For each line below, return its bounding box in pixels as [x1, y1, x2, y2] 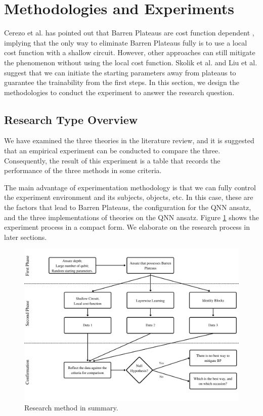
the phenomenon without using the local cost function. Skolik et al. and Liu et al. [4, 57, 257, 67]
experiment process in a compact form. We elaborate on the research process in [4, 222, 250, 232]
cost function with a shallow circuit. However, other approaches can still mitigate [4, 47, 255, 58]
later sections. [4, 231, 47, 242]
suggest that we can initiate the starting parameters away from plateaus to [4, 67, 236, 77]
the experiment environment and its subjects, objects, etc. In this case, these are [4, 192, 253, 202]
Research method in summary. [24, 402, 118, 413]
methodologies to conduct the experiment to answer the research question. [4, 87, 235, 97]
